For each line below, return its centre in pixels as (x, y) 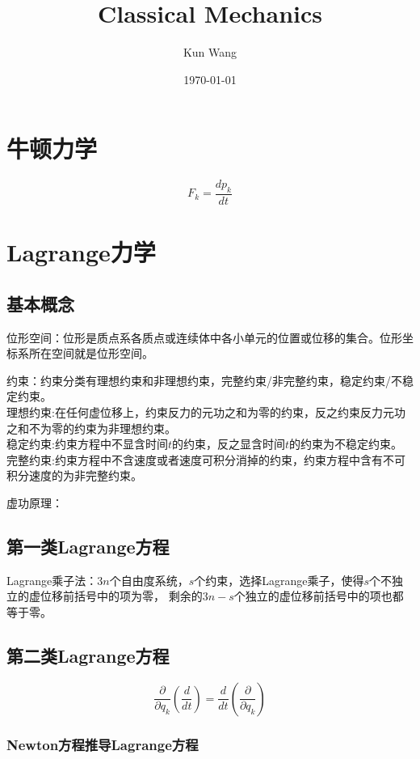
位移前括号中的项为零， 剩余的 (121, 596)
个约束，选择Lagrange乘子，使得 (279, 580)
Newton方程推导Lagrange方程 (103, 744)
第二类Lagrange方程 (88, 655)
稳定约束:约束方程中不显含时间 (87, 444)
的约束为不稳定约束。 (346, 444)
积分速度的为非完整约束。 (74, 475)
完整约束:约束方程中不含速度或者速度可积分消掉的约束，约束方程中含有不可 (206, 459)
